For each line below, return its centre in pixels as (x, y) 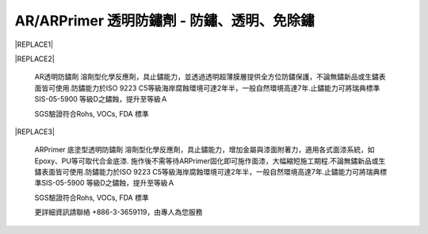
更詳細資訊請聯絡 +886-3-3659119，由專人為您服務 (118, 212)
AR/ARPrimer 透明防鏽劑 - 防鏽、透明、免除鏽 (164, 21)
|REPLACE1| (34, 44)
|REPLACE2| (34, 59)
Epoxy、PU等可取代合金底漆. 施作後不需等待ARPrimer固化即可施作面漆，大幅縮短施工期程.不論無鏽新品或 (207, 161)
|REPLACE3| (35, 132)
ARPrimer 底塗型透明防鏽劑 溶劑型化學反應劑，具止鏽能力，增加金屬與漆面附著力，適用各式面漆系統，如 (204, 150)
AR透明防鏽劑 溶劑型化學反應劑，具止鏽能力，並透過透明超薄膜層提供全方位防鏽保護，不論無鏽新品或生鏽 (207, 77)
